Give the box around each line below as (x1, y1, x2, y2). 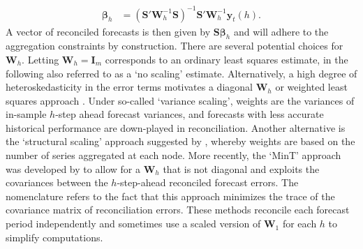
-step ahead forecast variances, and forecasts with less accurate (55, 107, 324, 121)
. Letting (22, 52, 59, 66)
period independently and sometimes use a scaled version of (6, 216, 261, 231)
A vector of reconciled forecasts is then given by (6, 24, 211, 38)
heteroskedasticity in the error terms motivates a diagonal (6, 80, 253, 94)
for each (282, 216, 317, 231)
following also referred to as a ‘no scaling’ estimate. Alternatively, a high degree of (6, 66, 357, 80)
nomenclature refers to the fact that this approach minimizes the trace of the (6, 188, 335, 203)
